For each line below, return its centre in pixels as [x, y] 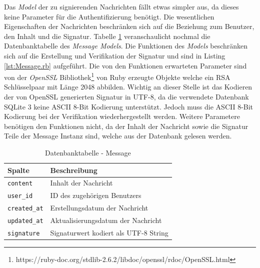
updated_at [25, 221]
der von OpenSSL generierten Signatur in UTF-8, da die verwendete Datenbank [126, 96]
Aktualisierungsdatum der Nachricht [106, 220]
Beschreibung [74, 170]
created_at [25, 209]
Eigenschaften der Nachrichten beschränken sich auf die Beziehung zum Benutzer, [129, 26]
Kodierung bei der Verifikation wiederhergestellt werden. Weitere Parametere [122, 116]
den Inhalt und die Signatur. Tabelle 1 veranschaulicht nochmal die [107, 36]
